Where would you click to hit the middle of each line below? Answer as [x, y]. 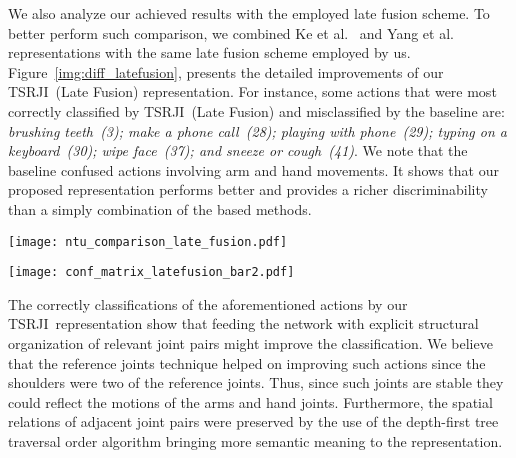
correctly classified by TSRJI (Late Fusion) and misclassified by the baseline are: [256, 110]
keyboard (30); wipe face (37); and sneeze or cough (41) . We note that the [238, 150]
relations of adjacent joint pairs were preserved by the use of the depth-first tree [253, 421]
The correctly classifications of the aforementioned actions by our [208, 303]
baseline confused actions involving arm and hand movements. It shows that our [253, 169]
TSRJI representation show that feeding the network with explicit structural [243, 323]
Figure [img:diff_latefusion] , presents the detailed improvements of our [226, 71]
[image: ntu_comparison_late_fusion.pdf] [148, 241]
